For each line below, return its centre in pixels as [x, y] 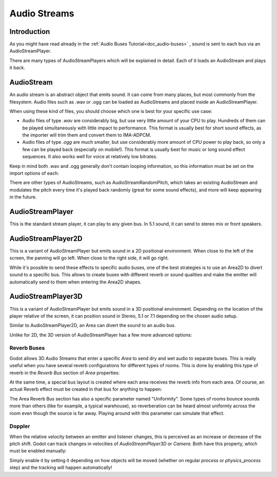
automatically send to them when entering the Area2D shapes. [75, 282]
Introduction [30, 32]
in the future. [23, 197]
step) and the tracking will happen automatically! [61, 468]
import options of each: [34, 173]
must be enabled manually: [38, 451]
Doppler [20, 426]
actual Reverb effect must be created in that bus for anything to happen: [86, 389]
